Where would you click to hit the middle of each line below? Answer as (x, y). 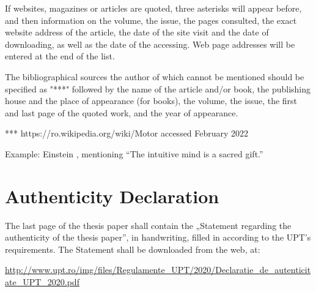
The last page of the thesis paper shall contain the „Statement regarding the (148, 225)
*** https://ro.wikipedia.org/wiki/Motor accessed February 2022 (127, 133)
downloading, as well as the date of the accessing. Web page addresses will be (150, 44)
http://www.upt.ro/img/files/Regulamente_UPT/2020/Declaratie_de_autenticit (158, 270)
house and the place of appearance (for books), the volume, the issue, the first (151, 101)
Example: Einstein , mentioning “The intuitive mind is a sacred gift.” (134, 153)
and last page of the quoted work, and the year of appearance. (122, 112)
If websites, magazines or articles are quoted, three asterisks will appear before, (153, 8)
